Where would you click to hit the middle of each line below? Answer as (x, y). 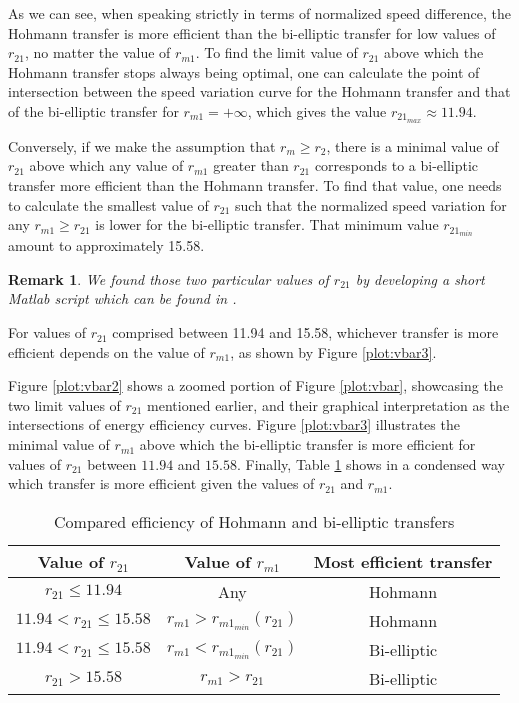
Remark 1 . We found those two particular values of (168, 278)
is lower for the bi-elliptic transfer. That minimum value (267, 224)
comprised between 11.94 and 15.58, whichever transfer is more (305, 332)
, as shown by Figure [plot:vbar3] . (333, 351)
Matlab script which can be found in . (122, 298)
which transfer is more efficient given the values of (161, 483)
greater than (251, 165)
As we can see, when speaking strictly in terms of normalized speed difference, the (259, 13)
